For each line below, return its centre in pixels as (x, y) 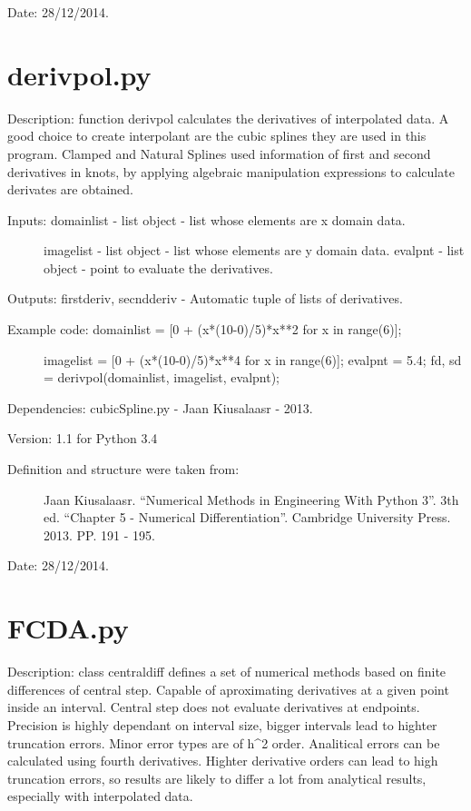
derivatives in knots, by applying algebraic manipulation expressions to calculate (231, 171)
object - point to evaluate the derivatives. (158, 267)
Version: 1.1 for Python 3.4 (83, 438)
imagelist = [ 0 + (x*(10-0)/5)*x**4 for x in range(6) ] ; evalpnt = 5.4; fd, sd (253, 359)
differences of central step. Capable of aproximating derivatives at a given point (228, 689)
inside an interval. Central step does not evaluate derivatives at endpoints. (214, 707)
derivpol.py (79, 74)
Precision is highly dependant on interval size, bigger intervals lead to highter (222, 724)
